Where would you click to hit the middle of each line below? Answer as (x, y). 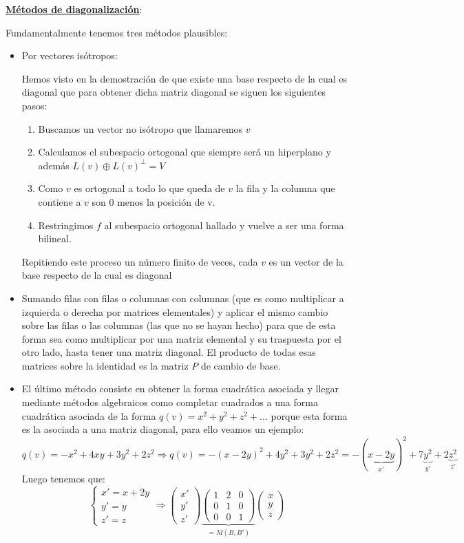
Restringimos (66, 225)
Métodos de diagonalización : (74, 9)
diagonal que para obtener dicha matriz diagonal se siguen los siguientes (173, 92)
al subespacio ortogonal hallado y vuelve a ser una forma (224, 225)
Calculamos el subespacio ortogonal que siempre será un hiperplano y (184, 152)
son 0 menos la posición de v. (154, 201)
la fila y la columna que (285, 188)
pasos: (34, 105)
